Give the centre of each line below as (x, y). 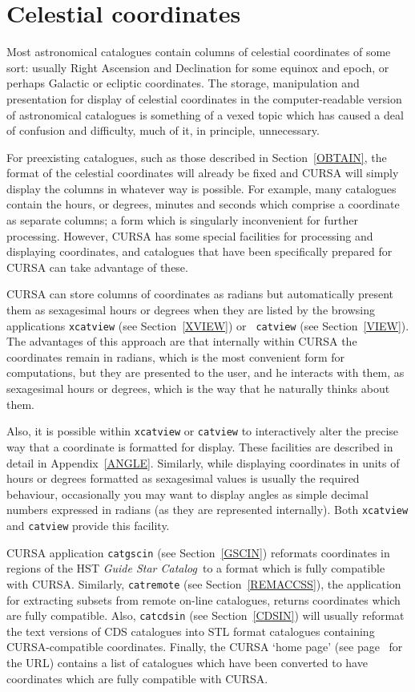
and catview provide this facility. (88, 525)
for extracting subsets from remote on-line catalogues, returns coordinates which (203, 599)
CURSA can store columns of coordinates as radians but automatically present (200, 294)
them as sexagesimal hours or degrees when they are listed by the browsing (191, 310)
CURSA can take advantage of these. (97, 267)
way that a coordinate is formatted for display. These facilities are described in (200, 446)
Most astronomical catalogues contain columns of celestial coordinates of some (199, 52)
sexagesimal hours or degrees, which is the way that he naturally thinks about (198, 388)
